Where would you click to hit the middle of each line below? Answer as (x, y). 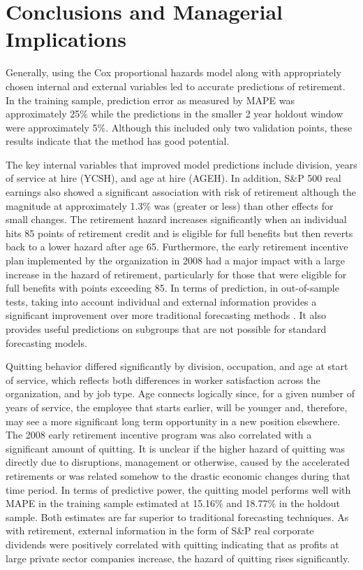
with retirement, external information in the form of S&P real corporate (160, 530)
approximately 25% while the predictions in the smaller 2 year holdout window (175, 114)
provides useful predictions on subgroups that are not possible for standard (166, 329)
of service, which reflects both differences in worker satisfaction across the (163, 379)
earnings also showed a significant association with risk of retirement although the (181, 192)
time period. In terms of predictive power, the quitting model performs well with (178, 489)
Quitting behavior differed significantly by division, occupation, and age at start (177, 366)
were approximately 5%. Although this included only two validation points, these (179, 127)
